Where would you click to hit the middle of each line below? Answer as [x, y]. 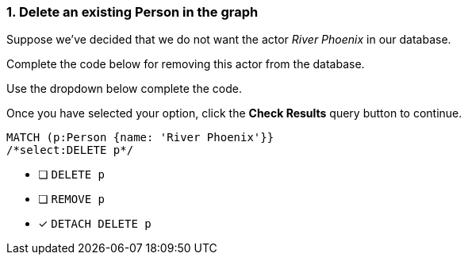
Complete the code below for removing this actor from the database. [186, 64]
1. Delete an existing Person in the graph [132, 12]
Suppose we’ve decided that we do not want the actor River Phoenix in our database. [229, 40]
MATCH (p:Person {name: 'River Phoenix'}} [140, 138]
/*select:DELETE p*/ [70, 150]
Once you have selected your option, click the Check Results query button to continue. [234, 113]
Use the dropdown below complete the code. [124, 89]
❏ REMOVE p [71, 199]
